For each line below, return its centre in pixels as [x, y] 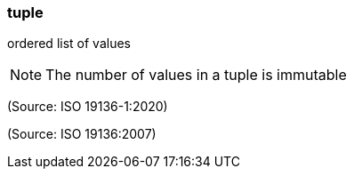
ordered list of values [69, 44]
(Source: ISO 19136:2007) [82, 134]
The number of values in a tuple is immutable [196, 75]
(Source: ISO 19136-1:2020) [88, 107]
